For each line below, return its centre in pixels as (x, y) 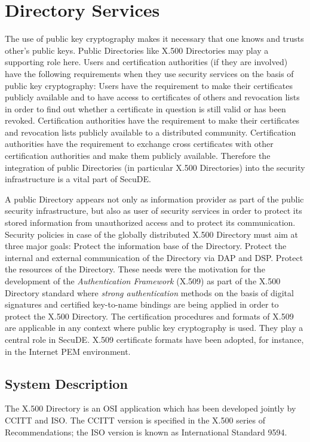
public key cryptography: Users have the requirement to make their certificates (149, 85)
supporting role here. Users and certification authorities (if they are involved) (146, 62)
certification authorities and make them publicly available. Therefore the (138, 156)
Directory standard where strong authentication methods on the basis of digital (149, 292)
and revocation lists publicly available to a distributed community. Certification (151, 132)
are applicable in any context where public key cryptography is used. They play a (154, 328)
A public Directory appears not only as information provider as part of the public (154, 199)
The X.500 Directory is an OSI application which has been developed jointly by (151, 408)
